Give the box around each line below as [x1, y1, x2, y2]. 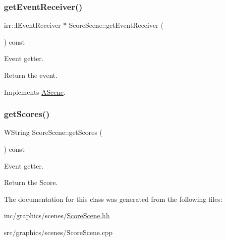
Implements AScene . [4, 86, 66, 97]
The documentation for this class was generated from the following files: [4, 193, 223, 204]
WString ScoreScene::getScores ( [4, 127, 103, 137]
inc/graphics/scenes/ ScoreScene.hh [4, 210, 110, 221]
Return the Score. [4, 177, 58, 187]
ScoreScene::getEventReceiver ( [69, 20, 164, 30]
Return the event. [4, 70, 57, 80]
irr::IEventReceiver [4, 20, 61, 30]
